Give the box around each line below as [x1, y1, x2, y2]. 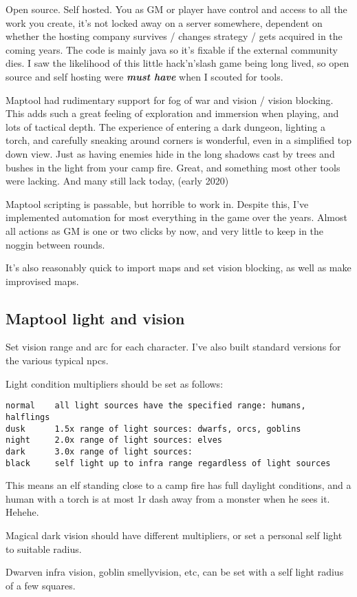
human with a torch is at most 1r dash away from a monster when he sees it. [6, 491, 330, 505]
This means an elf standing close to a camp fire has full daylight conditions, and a [6, 478, 351, 492]
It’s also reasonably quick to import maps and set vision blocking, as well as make [6, 260, 351, 275]
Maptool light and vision [6, 307, 185, 328]
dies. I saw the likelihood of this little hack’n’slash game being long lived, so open [6, 56, 349, 70]
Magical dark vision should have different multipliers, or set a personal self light [6, 527, 343, 542]
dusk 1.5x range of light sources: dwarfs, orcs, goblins [6, 423, 301, 434]
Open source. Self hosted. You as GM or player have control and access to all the [6, 2, 347, 16]
